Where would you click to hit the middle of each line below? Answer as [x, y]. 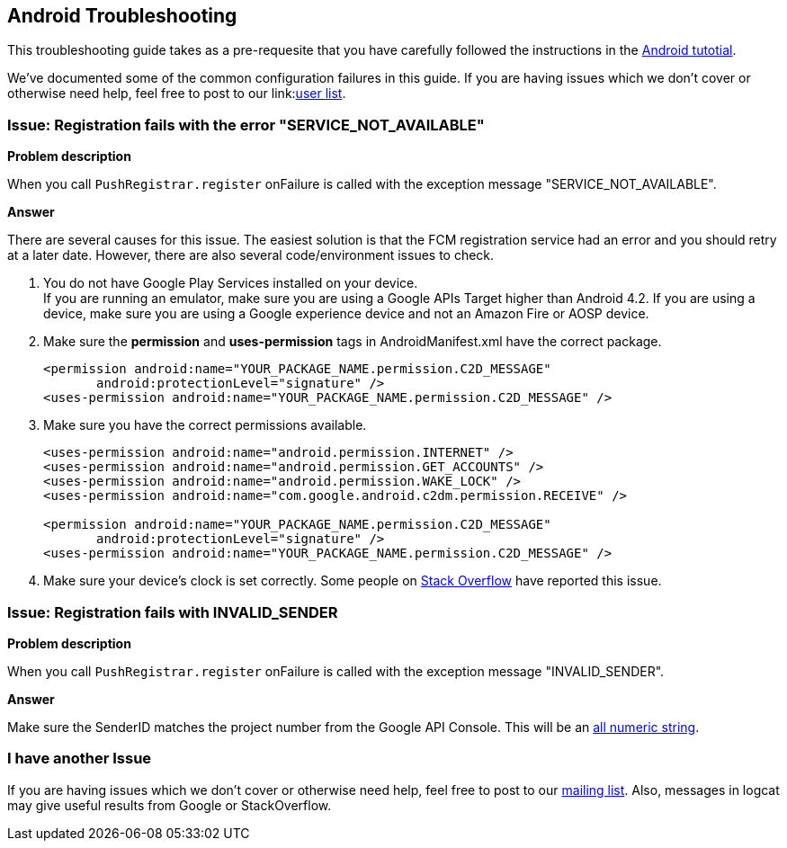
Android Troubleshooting [122, 16]
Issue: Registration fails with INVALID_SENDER [173, 612]
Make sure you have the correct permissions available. [205, 425]
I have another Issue [80, 759]
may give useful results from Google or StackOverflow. [170, 805]
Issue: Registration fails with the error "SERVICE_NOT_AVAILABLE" [246, 125]
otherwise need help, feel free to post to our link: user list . [177, 94]
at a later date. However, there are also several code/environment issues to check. [251, 255]
